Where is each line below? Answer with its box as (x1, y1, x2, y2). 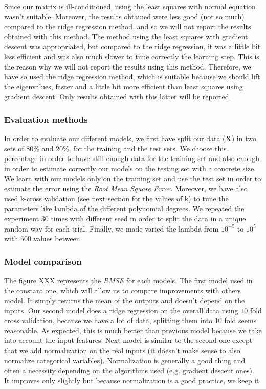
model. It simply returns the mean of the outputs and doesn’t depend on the (4, 295, 245, 306)
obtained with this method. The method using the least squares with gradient (4, 31, 248, 41)
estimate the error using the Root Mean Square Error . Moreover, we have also (4, 183, 248, 194)
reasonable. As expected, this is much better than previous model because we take (4, 325, 262, 335)
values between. (33, 233, 82, 244)
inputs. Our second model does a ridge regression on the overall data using (4, 305, 238, 315)
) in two (231, 133, 256, 144)
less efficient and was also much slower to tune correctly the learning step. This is (4, 51, 259, 61)
